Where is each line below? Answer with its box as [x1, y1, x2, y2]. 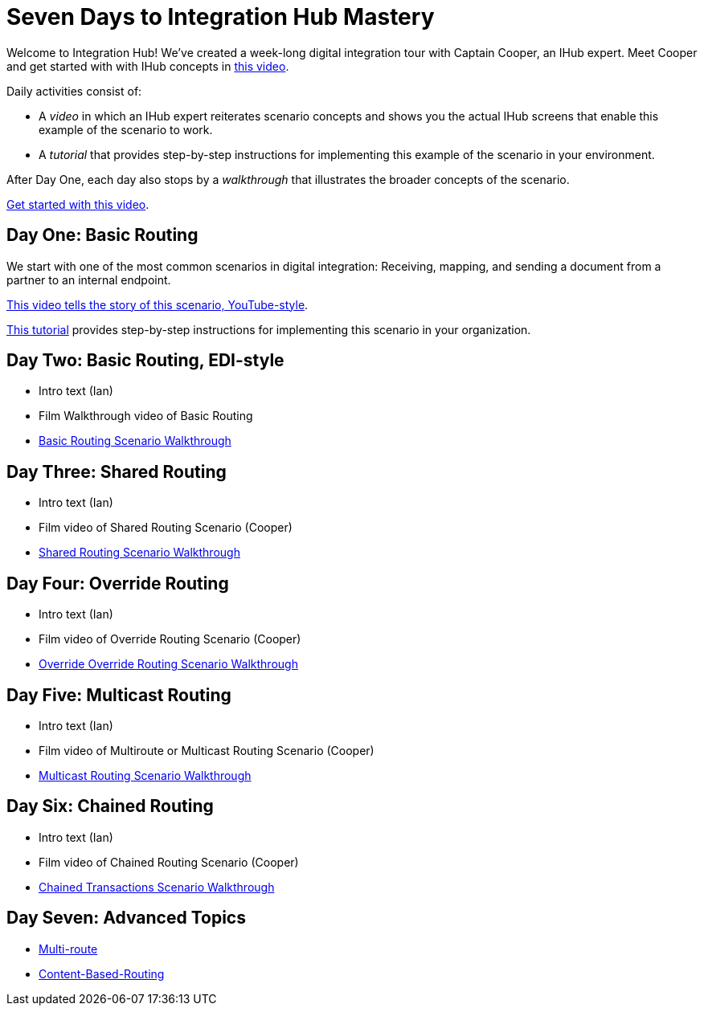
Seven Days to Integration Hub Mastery [6, 3, 435, 31]
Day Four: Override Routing [6, 573, 229, 594]
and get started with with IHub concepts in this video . [6, 59, 289, 73]
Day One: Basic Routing [6, 225, 199, 246]
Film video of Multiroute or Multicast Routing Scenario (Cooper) [39, 743, 375, 757]
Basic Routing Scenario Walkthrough [39, 434, 231, 448]
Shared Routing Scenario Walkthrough [39, 545, 240, 560]
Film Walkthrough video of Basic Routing [39, 409, 253, 423]
